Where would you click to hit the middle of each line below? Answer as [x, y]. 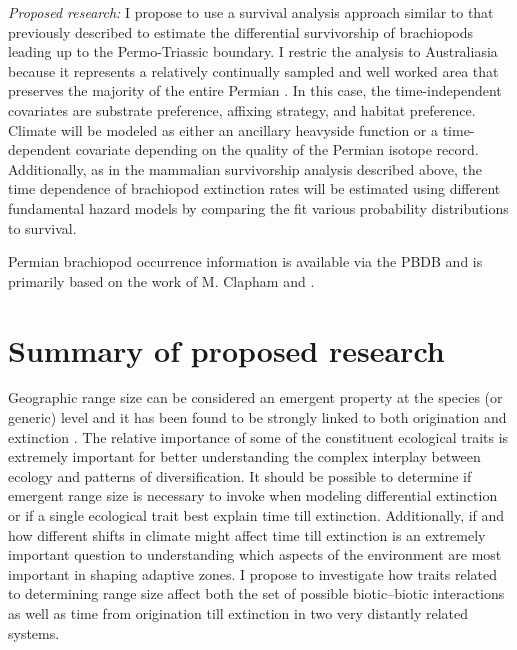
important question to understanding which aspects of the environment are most [255, 554]
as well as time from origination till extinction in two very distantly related [238, 612]
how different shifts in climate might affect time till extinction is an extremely [247, 534]
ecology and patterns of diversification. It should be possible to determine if [240, 475]
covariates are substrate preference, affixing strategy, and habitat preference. [242, 109]
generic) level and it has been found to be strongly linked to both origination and [257, 417]
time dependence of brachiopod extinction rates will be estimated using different [254, 188]
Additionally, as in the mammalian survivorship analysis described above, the [245, 168]
